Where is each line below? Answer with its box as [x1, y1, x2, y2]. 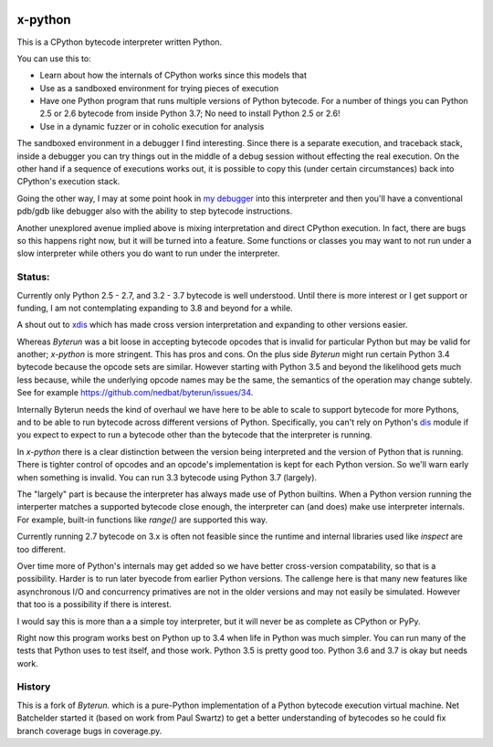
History [16, 680, 51, 693]
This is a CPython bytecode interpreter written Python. [16, 37, 223, 47]
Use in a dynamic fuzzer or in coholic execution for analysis [39, 121, 265, 132]
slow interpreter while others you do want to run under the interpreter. [16, 247, 280, 259]
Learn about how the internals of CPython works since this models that [39, 69, 308, 81]
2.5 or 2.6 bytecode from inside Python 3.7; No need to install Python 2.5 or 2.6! [39, 108, 341, 119]
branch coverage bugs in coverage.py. [16, 725, 163, 736]
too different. [16, 543, 66, 554]
